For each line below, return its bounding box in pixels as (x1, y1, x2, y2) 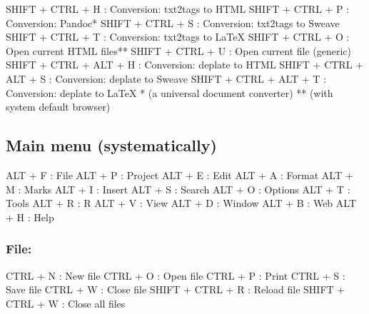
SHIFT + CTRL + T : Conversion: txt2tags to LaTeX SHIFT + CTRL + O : (6, 29, 350, 44)
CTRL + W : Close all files (6, 295, 126, 310)
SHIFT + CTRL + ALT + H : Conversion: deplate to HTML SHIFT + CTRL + (6, 57, 363, 72)
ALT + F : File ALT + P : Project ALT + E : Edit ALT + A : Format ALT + (6, 167, 353, 182)
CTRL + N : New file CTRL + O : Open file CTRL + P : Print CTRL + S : (6, 268, 345, 283)
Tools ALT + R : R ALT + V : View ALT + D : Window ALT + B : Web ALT (6, 196, 356, 211)
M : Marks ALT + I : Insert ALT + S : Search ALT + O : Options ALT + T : (6, 181, 350, 196)
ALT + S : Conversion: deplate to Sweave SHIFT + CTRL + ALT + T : (6, 71, 327, 86)
